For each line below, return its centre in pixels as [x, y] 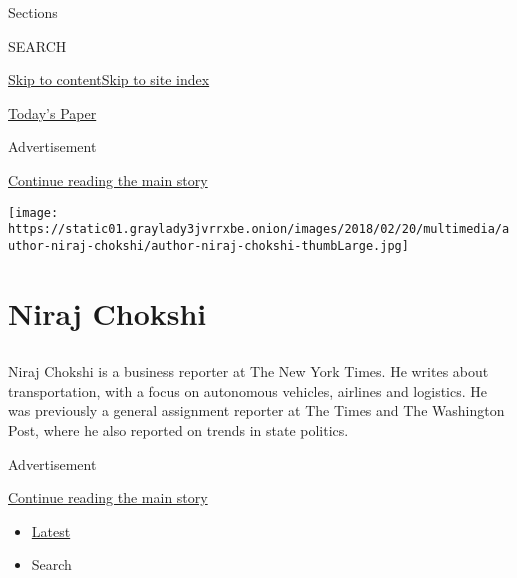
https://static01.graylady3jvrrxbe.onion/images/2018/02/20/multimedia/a [259, 229]
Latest [51, 530]
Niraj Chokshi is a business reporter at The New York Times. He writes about [248, 371]
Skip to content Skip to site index [109, 79]
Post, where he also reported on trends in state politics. [178, 430]
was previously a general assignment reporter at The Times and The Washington [256, 410]
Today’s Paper [52, 112]
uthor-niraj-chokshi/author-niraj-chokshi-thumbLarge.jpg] [208, 245]
